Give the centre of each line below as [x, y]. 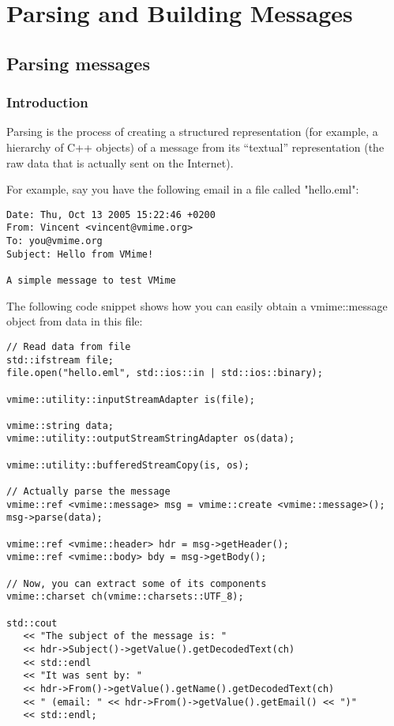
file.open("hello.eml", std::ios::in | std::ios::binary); [165, 373]
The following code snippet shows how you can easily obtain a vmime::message [197, 305]
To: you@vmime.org [54, 241]
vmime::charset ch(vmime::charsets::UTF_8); [125, 597]
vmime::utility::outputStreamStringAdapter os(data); [151, 439]
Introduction [47, 102]
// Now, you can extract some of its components [137, 583]
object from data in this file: [75, 321]
